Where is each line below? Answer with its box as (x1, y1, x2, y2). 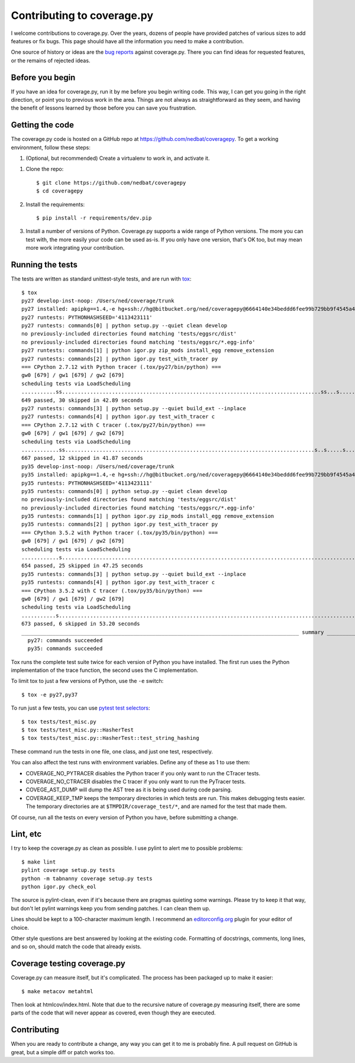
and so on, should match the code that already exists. (11, 943, 142, 950)
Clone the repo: (25, 166, 64, 173)
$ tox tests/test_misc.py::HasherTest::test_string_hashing (21, 735, 199, 742)
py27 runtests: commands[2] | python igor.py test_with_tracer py (21, 355, 218, 362)
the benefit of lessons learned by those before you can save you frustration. (11, 104, 196, 112)
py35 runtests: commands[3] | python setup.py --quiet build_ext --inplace (21, 571, 246, 577)
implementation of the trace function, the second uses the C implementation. (11, 666, 198, 674)
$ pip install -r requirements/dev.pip (36, 215, 152, 221)
